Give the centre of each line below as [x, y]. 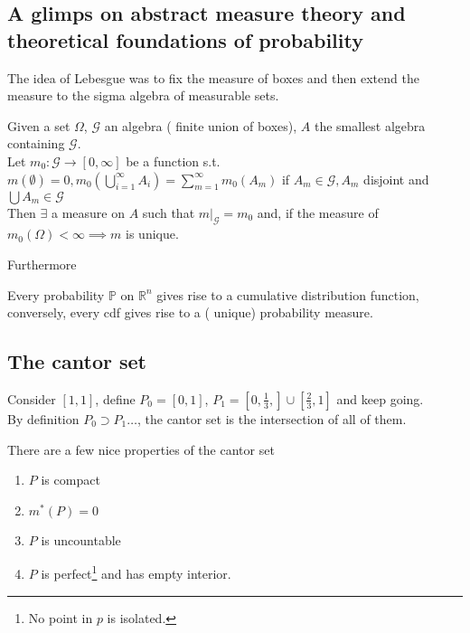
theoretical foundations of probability [185, 39]
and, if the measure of [318, 212]
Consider [32, 398]
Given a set [39, 125]
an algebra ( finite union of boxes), [201, 125]
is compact [70, 480]
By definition [43, 418]
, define [115, 398]
